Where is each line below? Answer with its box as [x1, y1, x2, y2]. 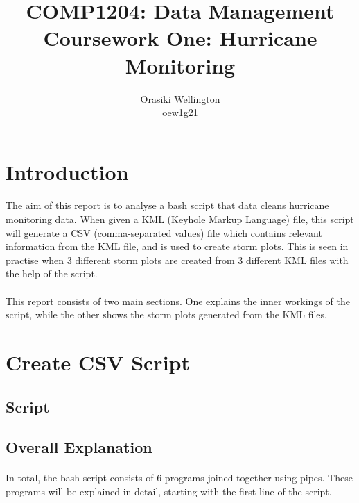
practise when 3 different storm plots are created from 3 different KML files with [6, 252, 349, 267]
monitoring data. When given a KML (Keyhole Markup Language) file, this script [6, 212, 354, 226]
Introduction [6, 157, 129, 185]
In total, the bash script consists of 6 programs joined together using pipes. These [6, 470, 353, 485]
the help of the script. [6, 266, 98, 281]
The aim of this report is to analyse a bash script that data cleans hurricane [6, 198, 329, 213]
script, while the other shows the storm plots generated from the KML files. [6, 307, 327, 322]
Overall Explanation [6, 436, 152, 458]
